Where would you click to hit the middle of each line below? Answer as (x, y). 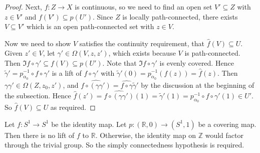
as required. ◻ (73, 107)
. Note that (119, 62)
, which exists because (142, 53)
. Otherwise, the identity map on (146, 135)
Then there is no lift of (40, 135)
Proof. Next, (23, 7)
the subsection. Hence (38, 95)
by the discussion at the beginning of (198, 85)
